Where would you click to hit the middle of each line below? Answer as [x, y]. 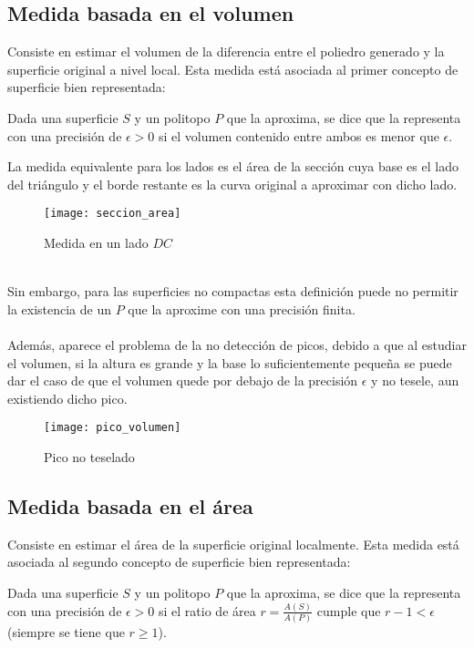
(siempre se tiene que [66, 632]
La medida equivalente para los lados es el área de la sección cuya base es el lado [233, 166]
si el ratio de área [207, 610]
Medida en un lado [96, 243]
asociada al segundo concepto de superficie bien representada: [179, 562]
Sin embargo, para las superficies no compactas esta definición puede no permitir [233, 291]
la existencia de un [60, 309]
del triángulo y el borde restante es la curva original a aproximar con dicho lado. [232, 184]
